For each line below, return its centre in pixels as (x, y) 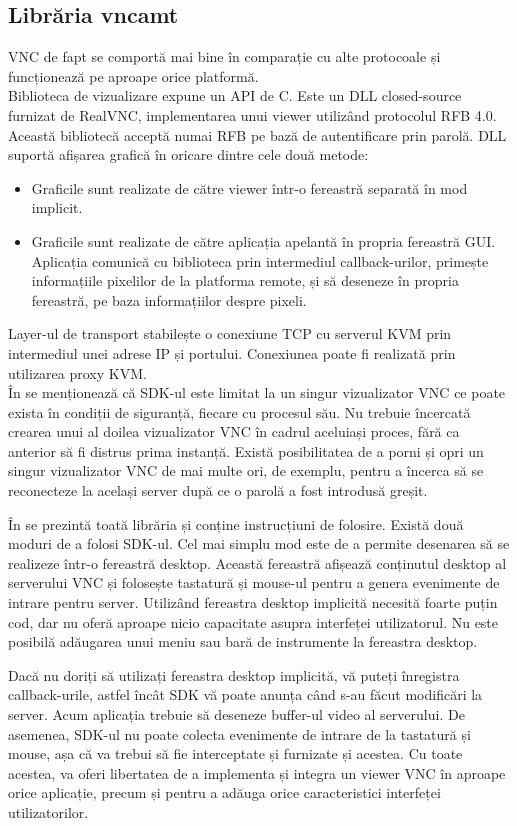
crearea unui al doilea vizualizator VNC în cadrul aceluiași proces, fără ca (234, 431)
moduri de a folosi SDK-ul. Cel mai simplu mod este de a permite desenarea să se (259, 543)
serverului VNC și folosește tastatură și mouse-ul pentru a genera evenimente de (254, 582)
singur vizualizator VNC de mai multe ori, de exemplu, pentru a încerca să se (246, 470)
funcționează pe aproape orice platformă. (133, 75)
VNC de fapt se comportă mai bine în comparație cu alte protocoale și (224, 56)
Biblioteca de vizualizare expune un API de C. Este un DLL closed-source (235, 95)
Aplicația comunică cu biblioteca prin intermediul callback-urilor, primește (260, 260)
